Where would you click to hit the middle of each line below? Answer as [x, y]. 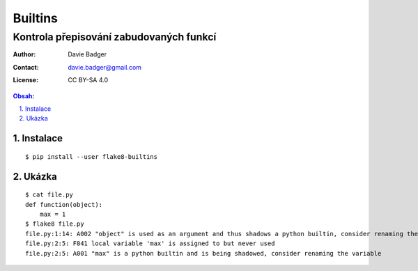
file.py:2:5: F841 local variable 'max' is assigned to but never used [150, 243]
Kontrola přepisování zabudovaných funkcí [115, 37]
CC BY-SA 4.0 [88, 80]
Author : [24, 54]
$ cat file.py [49, 195]
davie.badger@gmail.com [105, 67]
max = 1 [53, 214]
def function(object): [64, 204]
